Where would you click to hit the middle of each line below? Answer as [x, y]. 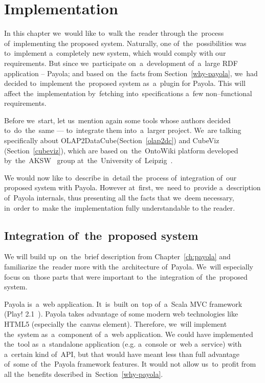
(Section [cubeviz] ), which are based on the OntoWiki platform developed [121, 150]
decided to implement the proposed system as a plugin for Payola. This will [125, 83]
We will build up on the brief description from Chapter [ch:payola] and [117, 256]
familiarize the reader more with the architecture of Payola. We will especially [129, 267]
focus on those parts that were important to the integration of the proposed [126, 276]
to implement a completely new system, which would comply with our [115, 53]
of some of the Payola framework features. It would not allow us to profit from [130, 364]
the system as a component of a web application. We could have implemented [129, 334]
